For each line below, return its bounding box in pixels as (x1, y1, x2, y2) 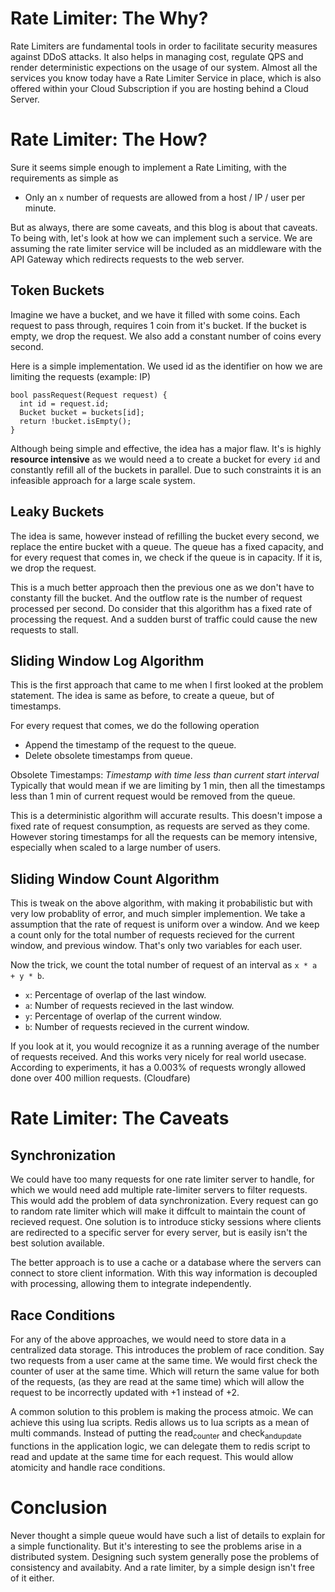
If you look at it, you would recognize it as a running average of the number (10, 1040, 320, 1052)
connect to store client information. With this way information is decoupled (10, 1267, 318, 1279)
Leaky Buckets (10, 503, 105, 521)
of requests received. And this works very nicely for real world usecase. (10, 1051, 307, 1063)
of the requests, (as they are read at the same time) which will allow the (10, 1375, 305, 1387)
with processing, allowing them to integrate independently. (10, 1278, 252, 1290)
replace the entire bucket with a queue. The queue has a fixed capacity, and (10, 540, 324, 552)
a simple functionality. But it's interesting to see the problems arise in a (10, 1540, 302, 1552)
